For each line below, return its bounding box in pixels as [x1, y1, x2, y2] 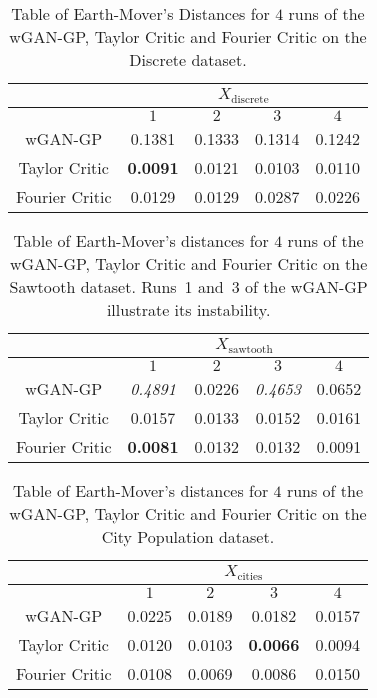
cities [237, 570, 263, 582]
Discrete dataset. [129, 48, 247, 71]
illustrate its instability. [106, 297, 271, 321]
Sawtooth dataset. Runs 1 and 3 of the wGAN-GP [9, 274, 368, 298]
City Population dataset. [101, 524, 275, 548]
